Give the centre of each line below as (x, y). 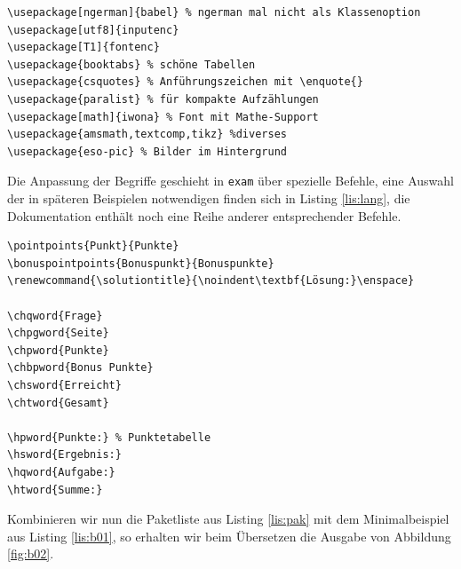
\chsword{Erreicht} (64, 385)
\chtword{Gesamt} (58, 403)
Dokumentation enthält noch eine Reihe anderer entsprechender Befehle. (204, 215)
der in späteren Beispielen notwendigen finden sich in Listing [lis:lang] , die (209, 198)
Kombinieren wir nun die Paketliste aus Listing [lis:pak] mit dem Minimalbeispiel (228, 519)
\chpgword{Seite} (58, 333)
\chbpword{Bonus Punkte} (80, 368)
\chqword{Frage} (55, 316)
